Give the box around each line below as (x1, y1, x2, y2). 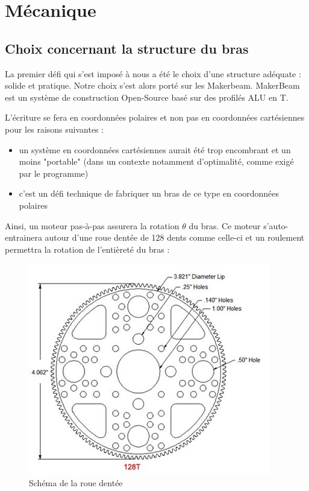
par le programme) (19, 166, 89, 179)
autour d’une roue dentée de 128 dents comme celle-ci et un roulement (45, 231, 305, 244)
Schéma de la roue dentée (29, 476, 123, 489)
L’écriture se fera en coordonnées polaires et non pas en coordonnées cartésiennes (5, 111, 305, 124)
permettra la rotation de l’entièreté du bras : (5, 242, 170, 255)
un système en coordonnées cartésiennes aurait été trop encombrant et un (19, 143, 291, 156)
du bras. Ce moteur (189, 219, 261, 232)
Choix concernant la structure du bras (5, 39, 249, 57)
